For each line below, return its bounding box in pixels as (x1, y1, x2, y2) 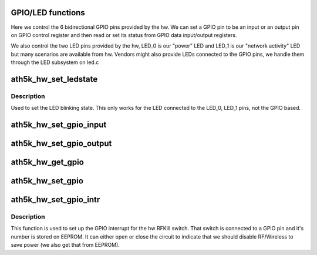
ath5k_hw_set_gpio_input (11, 120, 107, 130)
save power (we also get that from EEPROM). (11, 241, 120, 249)
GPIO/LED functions (11, 8, 85, 18)
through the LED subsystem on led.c (11, 59, 99, 66)
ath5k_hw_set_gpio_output (11, 139, 112, 149)
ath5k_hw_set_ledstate (11, 74, 98, 84)
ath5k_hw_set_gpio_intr (11, 194, 100, 205)
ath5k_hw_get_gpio (11, 157, 85, 167)
